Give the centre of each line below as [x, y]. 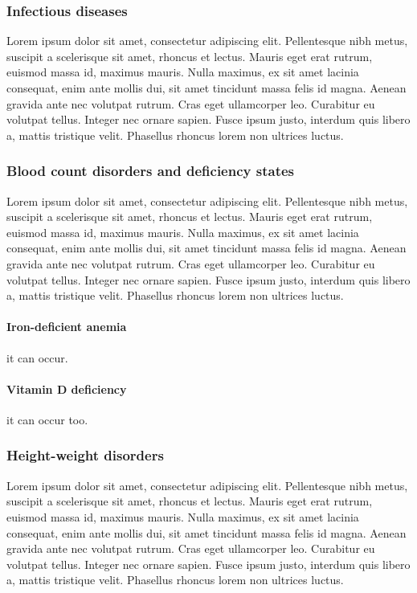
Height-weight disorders [85, 455]
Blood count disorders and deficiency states [150, 171]
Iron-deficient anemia [67, 327]
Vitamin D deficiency [67, 389]
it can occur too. [47, 419]
